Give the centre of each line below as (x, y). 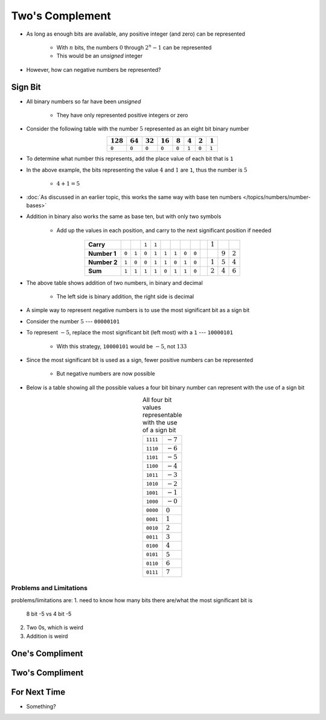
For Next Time (38, 692)
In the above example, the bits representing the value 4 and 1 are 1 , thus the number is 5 (137, 170)
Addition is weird (47, 636)
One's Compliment (47, 653)
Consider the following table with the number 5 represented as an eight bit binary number (138, 129)
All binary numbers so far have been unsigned (84, 101)
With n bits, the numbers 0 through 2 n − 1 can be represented (134, 47)
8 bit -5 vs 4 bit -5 (49, 614)
